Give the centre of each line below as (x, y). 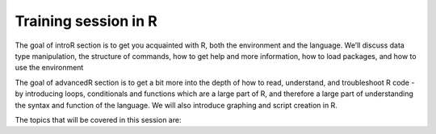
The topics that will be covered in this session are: (98, 119)
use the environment (49, 68)
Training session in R (86, 21)
